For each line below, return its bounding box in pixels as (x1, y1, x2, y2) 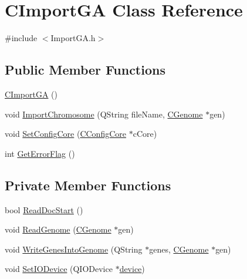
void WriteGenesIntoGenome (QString (5, 243, 143, 255)
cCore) (133, 127, 157, 140)
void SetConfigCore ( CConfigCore (5, 127, 126, 140)
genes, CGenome (149, 243, 209, 255)
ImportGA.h (50, 32, 96, 44)
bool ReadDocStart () (5, 203, 83, 216)
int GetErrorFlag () (5, 147, 75, 159)
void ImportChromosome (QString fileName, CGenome (5, 107, 203, 120)
